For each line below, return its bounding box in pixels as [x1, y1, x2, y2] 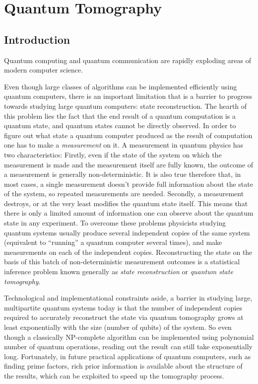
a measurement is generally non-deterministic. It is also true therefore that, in [4, 169, 241, 179]
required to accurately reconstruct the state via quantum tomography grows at [4, 312, 244, 322]
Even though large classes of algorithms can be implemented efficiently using [4, 81, 237, 91]
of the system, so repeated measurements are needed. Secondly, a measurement [4, 188, 244, 199]
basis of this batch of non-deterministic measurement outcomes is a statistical [4, 256, 240, 267]
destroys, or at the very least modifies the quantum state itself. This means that [4, 198, 248, 208]
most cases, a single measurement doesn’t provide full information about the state [4, 178, 253, 189]
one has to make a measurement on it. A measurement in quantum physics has [4, 140, 244, 150]
